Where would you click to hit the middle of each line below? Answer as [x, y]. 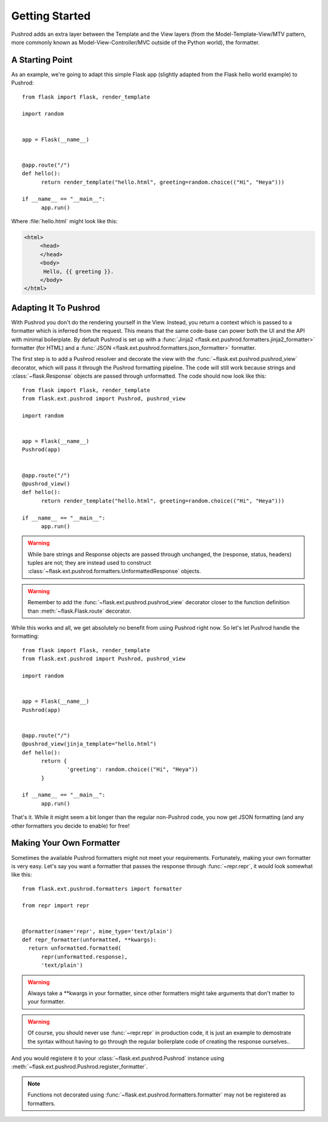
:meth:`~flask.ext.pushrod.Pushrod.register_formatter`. [80, 1067]
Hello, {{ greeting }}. [79, 271]
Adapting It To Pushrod [56, 308]
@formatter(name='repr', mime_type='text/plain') [97, 931]
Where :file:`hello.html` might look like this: [64, 221]
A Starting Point [42, 60]
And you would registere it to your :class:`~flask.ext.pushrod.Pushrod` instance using [118, 1058]
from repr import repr [56, 906]
